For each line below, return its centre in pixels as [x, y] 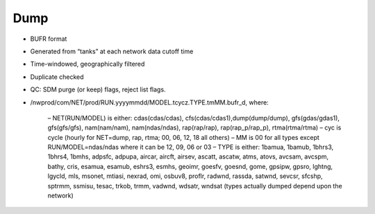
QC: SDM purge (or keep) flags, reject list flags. [98, 89]
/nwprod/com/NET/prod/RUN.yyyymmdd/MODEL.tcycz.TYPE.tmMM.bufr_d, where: [149, 102]
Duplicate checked [57, 77]
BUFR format [49, 39]
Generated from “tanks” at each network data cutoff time [112, 51]
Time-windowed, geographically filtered [87, 64]
